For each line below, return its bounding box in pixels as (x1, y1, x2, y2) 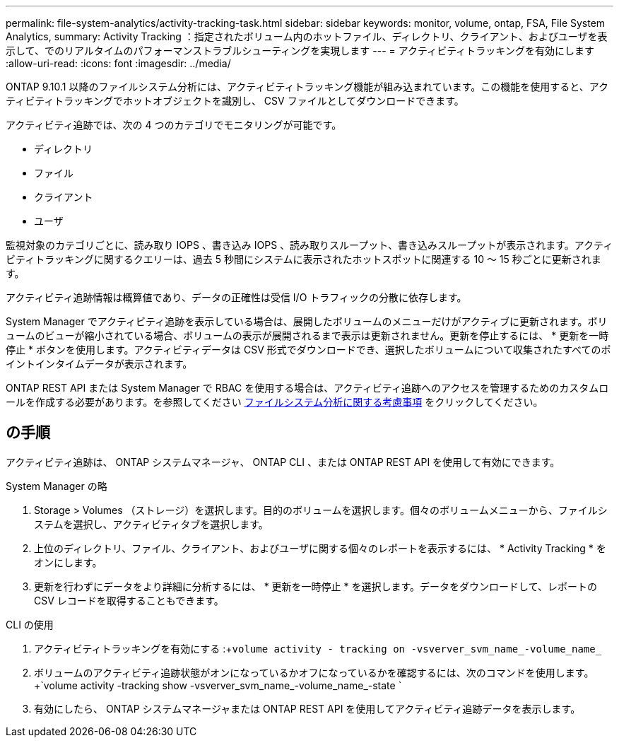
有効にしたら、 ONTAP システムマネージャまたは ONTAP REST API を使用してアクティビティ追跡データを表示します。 (34, 702, 581, 715)
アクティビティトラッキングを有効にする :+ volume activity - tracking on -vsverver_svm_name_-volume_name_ (34, 642, 602, 655)
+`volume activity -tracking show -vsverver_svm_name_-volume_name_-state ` (34, 679, 402, 691)
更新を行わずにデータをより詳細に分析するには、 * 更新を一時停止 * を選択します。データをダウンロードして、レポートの (34, 580, 597, 592)
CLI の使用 (6, 618, 54, 631)
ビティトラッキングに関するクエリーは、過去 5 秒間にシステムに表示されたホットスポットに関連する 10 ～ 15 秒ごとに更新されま (6, 253, 601, 265)
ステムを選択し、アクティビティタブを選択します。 (34, 517, 269, 530)
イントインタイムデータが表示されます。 (6, 358, 193, 370)
